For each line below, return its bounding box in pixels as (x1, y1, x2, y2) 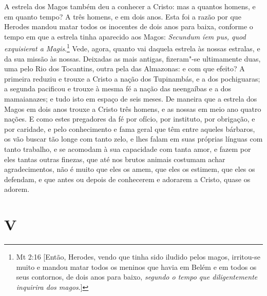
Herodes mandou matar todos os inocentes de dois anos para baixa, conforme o (4, 21, 253, 32)
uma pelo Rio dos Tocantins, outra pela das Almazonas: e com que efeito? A (4, 63, 245, 74)
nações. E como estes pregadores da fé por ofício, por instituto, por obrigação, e (4, 113, 255, 124)
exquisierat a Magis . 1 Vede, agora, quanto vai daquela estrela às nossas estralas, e (4, 42, 260, 54)
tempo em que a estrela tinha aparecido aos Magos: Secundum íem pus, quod (4, 31, 246, 42)
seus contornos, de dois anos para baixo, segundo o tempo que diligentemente (16, 271, 258, 282)
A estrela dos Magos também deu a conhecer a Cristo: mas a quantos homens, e (4, 1, 256, 11)
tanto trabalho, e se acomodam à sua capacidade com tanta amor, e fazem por (4, 143, 251, 154)
